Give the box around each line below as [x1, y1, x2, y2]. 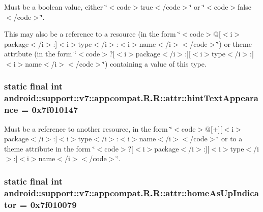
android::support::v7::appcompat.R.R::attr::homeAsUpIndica [4, 186, 259, 199]
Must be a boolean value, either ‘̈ [4, 2, 107, 12]
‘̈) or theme [217, 38, 252, 49]
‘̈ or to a [217, 133, 243, 144]
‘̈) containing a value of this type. [103, 58, 207, 69]
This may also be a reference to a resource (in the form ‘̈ [4, 28, 181, 39]
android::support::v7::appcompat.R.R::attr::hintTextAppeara [4, 92, 258, 104]
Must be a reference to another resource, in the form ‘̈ [4, 123, 172, 134]
